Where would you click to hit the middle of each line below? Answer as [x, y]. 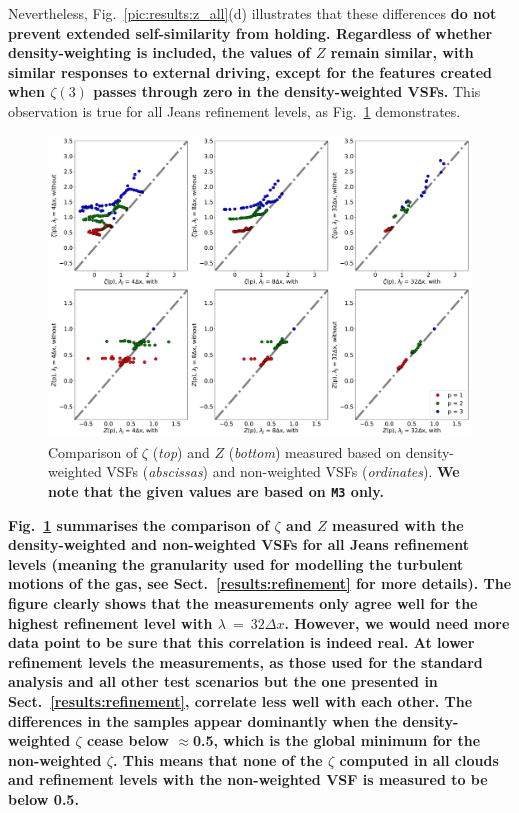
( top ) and [181, 451]
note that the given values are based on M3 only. [216, 491]
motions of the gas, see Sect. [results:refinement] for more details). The [260, 583]
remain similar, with [402, 52]
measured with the [398, 524]
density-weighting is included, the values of [159, 52]
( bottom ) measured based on [315, 451]
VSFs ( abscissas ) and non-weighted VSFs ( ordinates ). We [283, 471]
